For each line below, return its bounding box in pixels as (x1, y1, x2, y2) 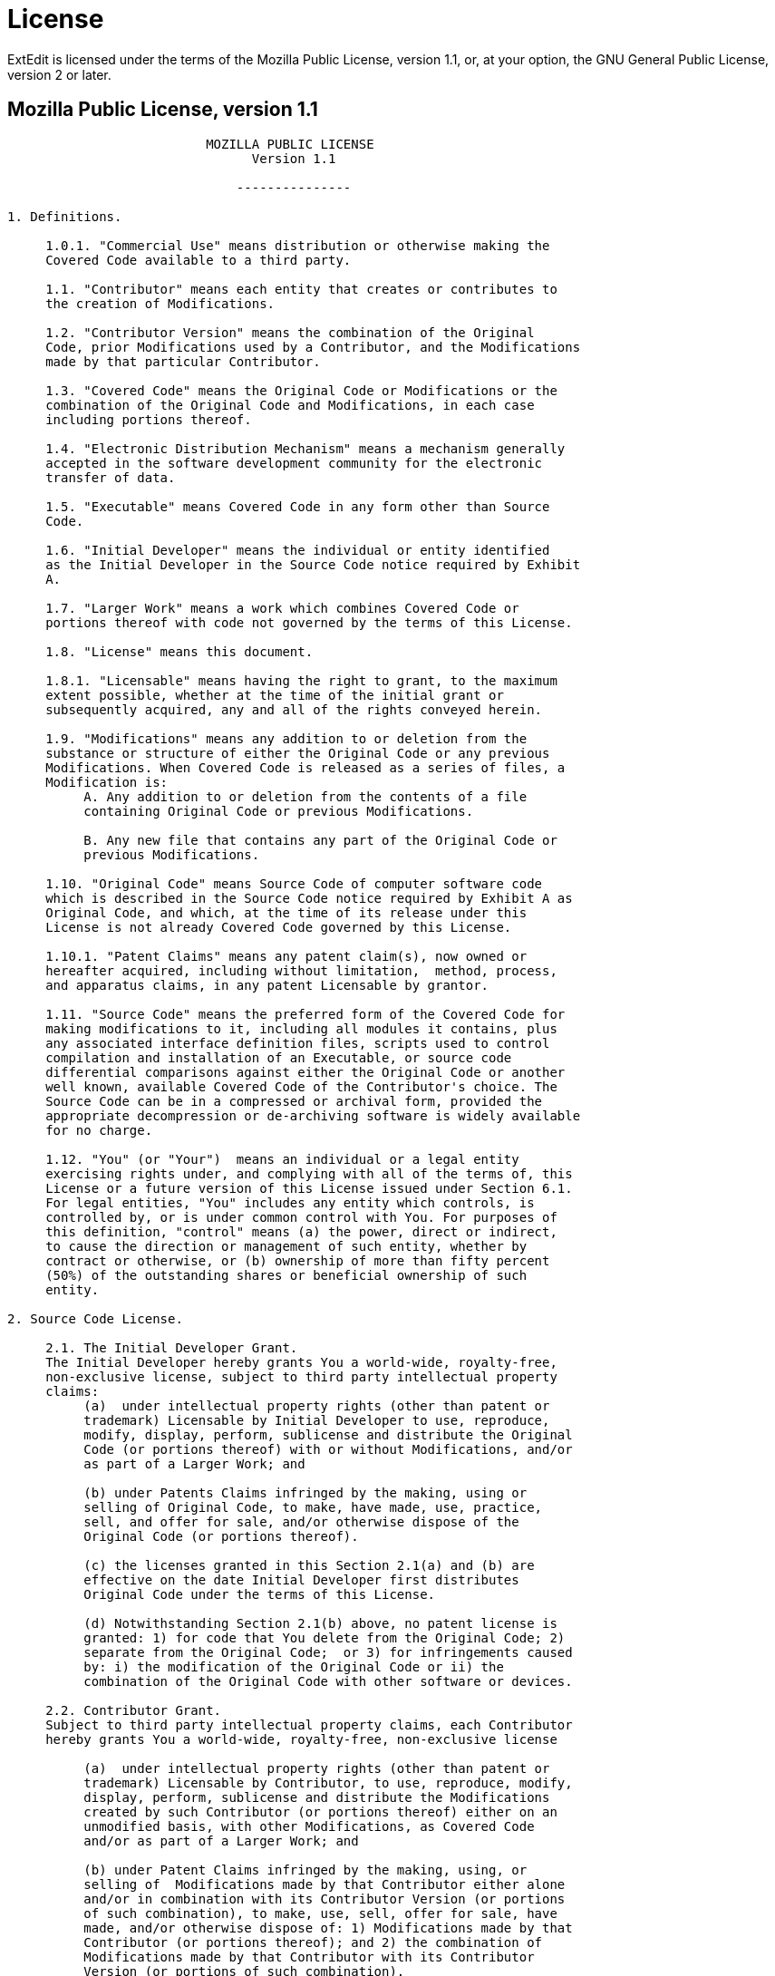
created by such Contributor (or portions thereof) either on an (83, 1804, 557, 1819)
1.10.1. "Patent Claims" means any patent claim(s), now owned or (45, 948, 528, 964)
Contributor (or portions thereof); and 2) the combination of (83, 1934, 543, 1950)
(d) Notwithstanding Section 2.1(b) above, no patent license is (83, 1615, 557, 1631)
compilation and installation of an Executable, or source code (45, 1050, 512, 1065)
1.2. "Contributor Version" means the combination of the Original (45, 324, 535, 340)
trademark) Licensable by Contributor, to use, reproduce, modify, (83, 1775, 573, 1790)
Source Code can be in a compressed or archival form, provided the (45, 1093, 543, 1109)
